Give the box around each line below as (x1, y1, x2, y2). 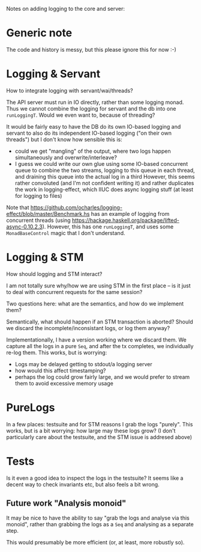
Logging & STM (6, 251, 84, 264)
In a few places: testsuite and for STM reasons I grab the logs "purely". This (6, 420, 193, 428)
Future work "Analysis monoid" (6, 498, 127, 509)
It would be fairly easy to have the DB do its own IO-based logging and (6, 123, 181, 130)
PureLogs (6, 401, 55, 414)
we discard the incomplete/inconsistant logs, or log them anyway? (6, 324, 170, 331)
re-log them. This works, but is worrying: (6, 349, 107, 356)
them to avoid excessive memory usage (14, 379, 114, 387)
